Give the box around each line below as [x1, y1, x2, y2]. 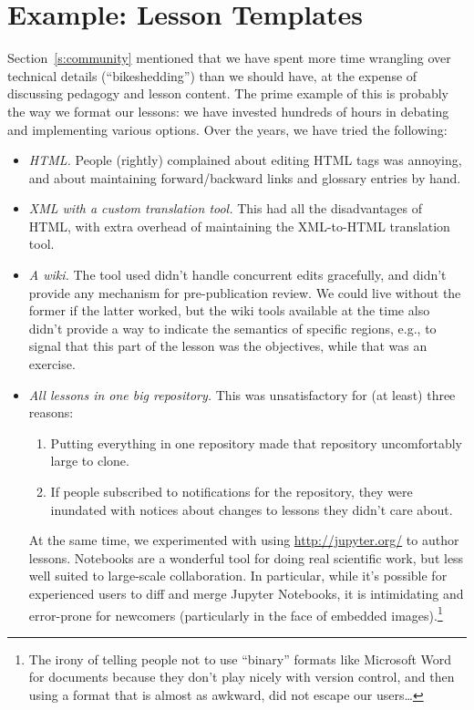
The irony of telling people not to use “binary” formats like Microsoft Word [28, 649, 452, 668]
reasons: [28, 403, 74, 422]
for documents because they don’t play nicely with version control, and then [28, 667, 455, 686]
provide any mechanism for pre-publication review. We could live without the [28, 283, 461, 302]
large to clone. [50, 451, 129, 470]
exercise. [28, 355, 76, 374]
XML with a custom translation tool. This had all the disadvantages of [28, 199, 423, 218]
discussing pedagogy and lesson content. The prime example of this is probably [7, 84, 449, 103]
